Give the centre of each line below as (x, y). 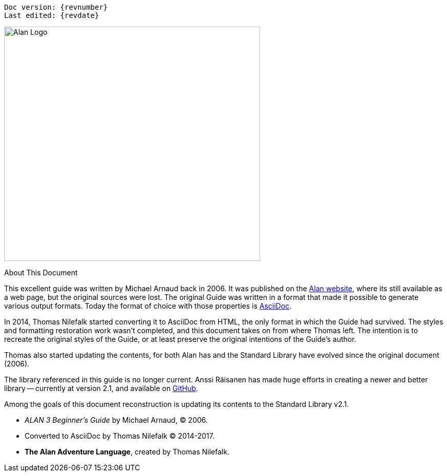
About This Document (41, 273)
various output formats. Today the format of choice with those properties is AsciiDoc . (148, 306)
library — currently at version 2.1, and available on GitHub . (101, 388)
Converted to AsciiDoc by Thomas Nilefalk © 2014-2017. (120, 436)
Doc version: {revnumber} (56, 7)
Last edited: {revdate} (52, 15)
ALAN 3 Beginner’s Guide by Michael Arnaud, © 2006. (116, 420)
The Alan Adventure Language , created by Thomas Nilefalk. (127, 452)
